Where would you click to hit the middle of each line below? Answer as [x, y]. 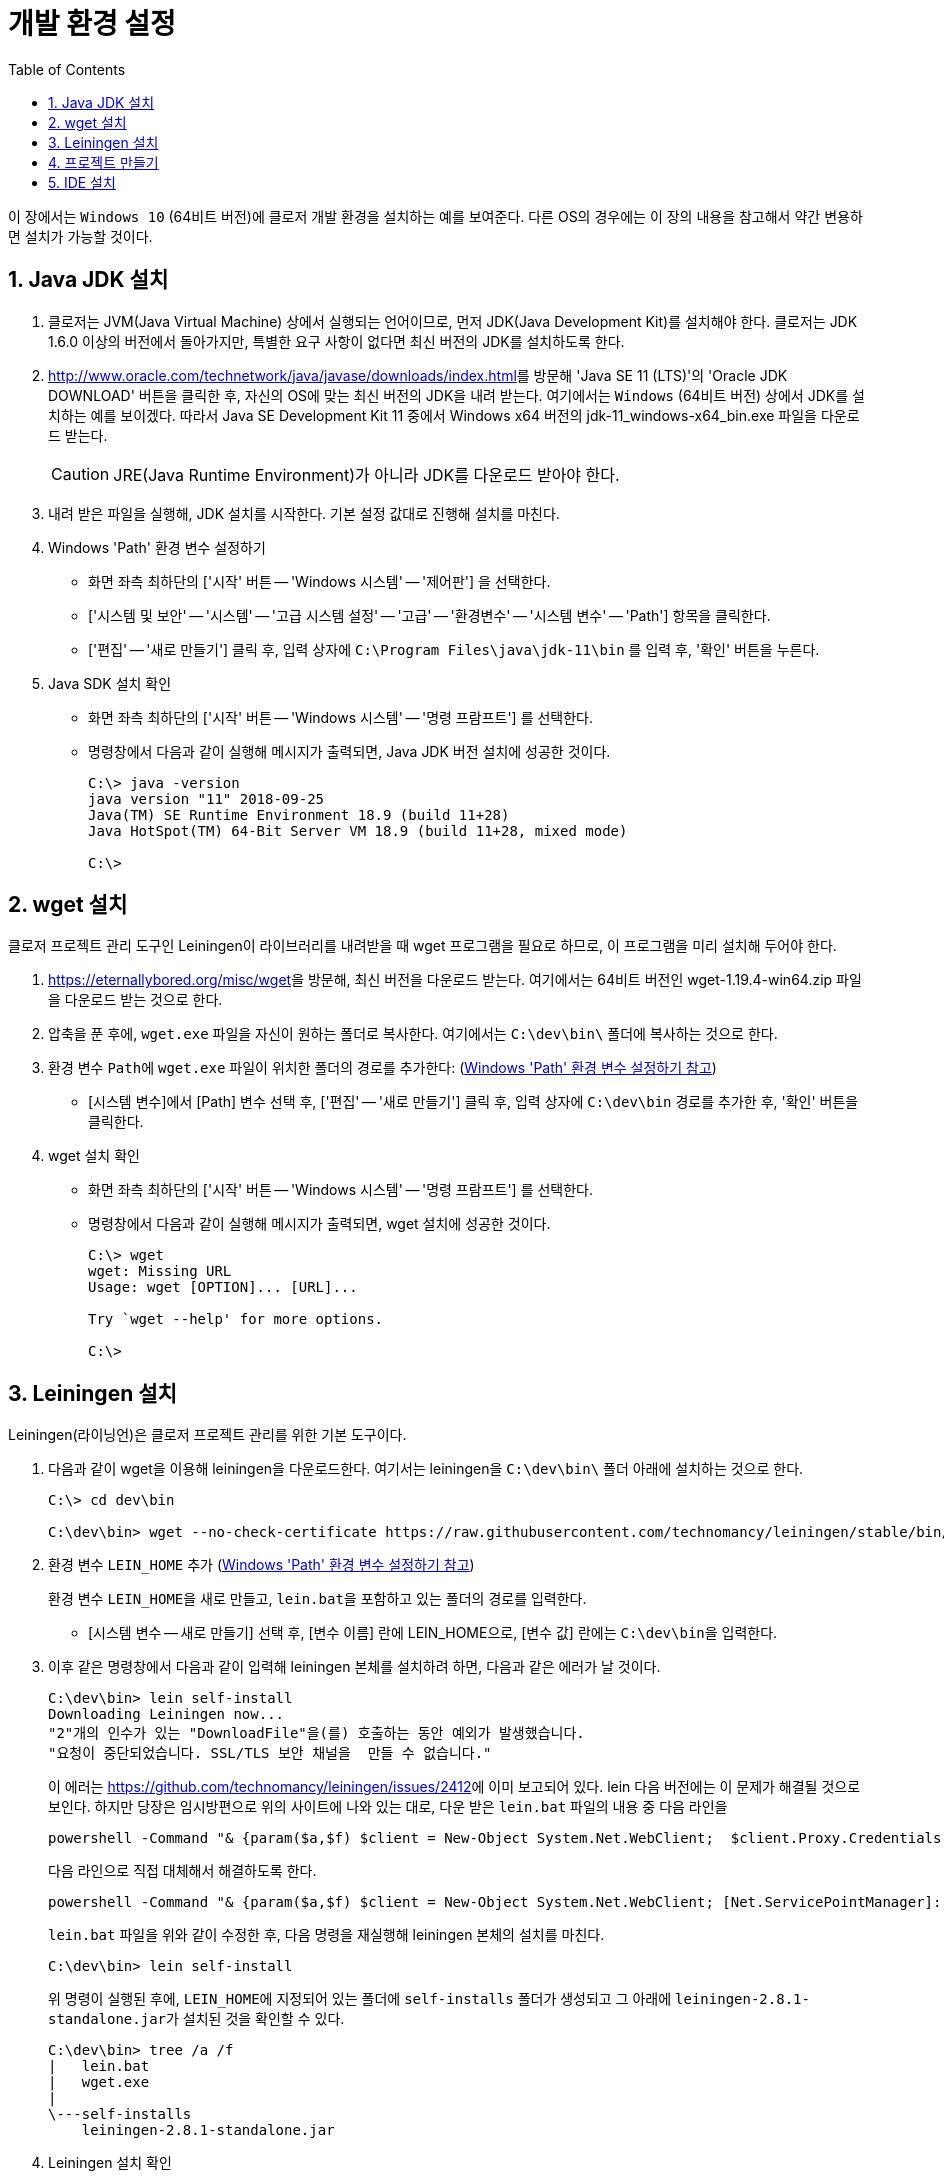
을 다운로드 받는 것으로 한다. [135, 1000]
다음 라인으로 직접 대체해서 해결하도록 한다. [182, 1871]
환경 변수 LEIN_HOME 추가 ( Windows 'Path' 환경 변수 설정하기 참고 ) [261, 1565]
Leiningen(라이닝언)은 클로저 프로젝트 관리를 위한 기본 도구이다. [207, 1435]
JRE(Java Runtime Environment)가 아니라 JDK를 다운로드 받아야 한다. [366, 474]
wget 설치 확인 [94, 1156]
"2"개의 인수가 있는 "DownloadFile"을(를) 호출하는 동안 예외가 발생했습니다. [316, 1733]
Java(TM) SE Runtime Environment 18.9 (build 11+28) [299, 814]
